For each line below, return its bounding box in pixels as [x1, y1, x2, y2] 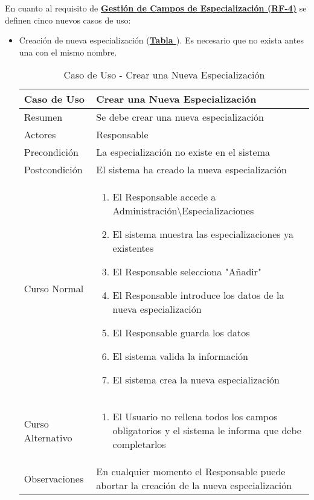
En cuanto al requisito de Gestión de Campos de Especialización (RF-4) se [5, 2, 307, 14]
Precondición [24, 145, 78, 159]
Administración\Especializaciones [112, 204, 254, 218]
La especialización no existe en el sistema [96, 145, 270, 159]
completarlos [112, 437, 166, 452]
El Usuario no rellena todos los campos [112, 409, 278, 424]
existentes [112, 241, 154, 255]
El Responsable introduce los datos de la [112, 288, 284, 303]
